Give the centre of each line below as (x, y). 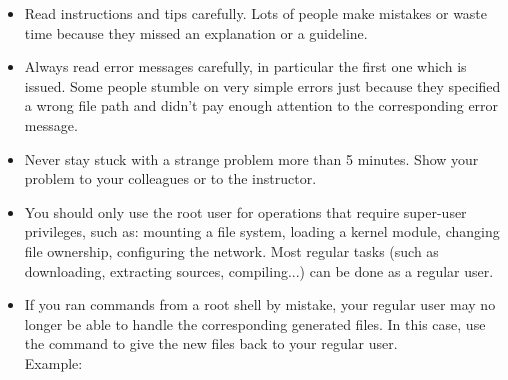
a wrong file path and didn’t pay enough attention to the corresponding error (261, 105)
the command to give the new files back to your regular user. (211, 343)
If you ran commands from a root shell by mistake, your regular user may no (260, 304)
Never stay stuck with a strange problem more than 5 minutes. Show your (251, 158)
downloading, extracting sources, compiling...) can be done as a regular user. (259, 270)
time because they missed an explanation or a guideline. (196, 32)
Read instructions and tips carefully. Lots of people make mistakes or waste (256, 13)
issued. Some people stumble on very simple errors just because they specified (262, 85)
